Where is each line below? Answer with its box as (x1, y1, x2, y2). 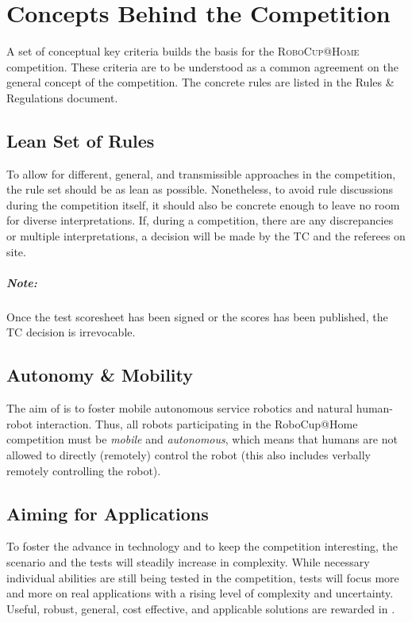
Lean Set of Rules (6, 128, 155, 152)
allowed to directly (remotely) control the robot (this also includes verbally (6, 447, 371, 463)
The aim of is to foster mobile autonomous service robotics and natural (6, 400, 353, 417)
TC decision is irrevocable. (6, 324, 136, 340)
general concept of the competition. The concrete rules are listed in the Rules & (6, 74, 395, 90)
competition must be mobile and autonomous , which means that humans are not (6, 431, 398, 447)
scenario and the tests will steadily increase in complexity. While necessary (6, 553, 370, 570)
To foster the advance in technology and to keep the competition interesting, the (6, 538, 398, 555)
